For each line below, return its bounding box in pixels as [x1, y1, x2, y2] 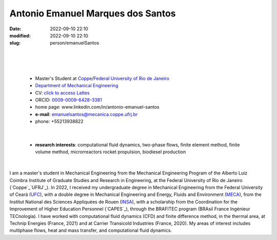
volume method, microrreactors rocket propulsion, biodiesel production [35, 149, 186, 155]
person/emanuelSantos [50, 40, 100, 46]
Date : [9, 26, 22, 32]
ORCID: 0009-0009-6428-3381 [35, 97, 102, 103]
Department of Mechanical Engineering [35, 83, 118, 89]
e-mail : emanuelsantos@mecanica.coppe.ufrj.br [35, 111, 138, 117]
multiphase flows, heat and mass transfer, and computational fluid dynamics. [9, 227, 172, 233]
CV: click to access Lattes [35, 90, 90, 96]
